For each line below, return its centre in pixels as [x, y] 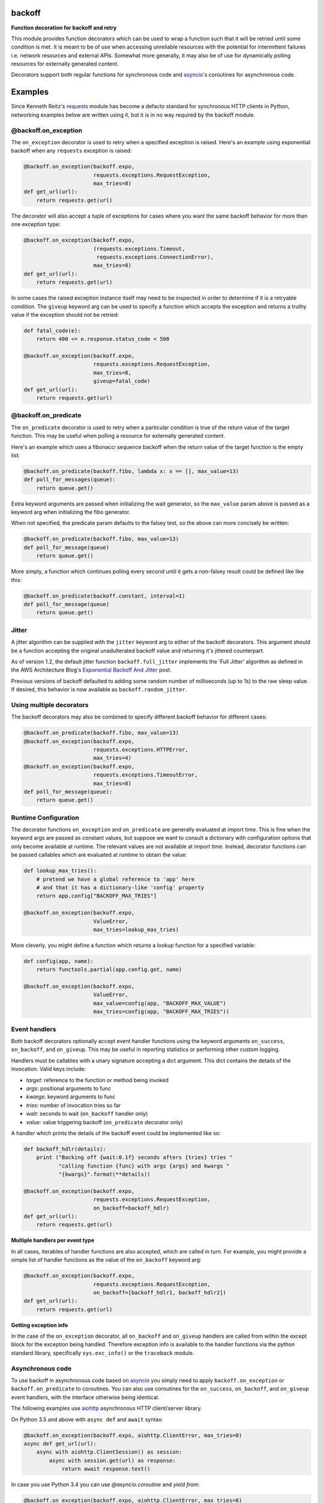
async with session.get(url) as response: [112, 1460]
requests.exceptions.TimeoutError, [145, 775]
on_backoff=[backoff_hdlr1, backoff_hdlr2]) [160, 1292]
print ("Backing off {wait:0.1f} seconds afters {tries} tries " [134, 1158]
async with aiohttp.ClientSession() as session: [109, 1452]
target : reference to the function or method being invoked [97, 1080]
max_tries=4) [112, 758]
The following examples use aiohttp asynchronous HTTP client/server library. [106, 1408]
